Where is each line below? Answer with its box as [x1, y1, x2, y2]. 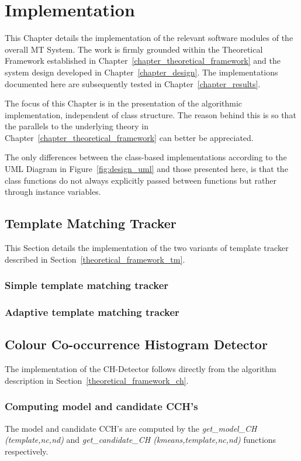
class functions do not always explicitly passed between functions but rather [5, 174, 276, 186]
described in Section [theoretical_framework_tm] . [5, 253, 185, 265]
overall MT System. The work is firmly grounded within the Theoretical [5, 43, 263, 55]
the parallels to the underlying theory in [5, 120, 149, 132]
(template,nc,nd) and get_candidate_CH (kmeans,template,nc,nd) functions [5, 434, 276, 446]
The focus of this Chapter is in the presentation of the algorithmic [5, 97, 243, 109]
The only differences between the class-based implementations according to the [5, 151, 287, 163]
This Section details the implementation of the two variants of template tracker [5, 242, 289, 254]
